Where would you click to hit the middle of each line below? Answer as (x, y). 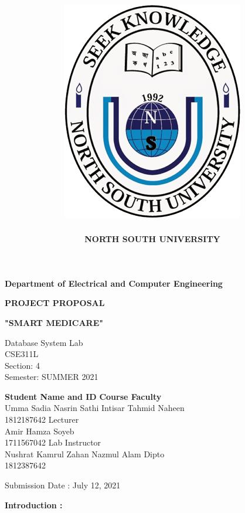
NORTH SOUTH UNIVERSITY (152, 239)
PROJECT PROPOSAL (55, 303)
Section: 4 (22, 365)
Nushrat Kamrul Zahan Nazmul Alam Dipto (85, 453)
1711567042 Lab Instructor (53, 442)
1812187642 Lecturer (42, 419)
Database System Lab (44, 342)
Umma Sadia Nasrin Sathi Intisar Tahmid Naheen (95, 408)
